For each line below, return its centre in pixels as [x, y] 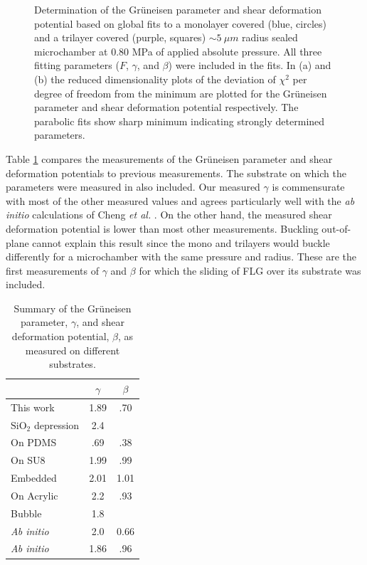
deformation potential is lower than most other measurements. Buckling [162, 228]
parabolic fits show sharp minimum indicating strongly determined [180, 121]
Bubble [26, 513]
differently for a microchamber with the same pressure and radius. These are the [181, 257]
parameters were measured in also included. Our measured [133, 187]
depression [57, 424]
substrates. [73, 364]
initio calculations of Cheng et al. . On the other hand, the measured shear [169, 215]
